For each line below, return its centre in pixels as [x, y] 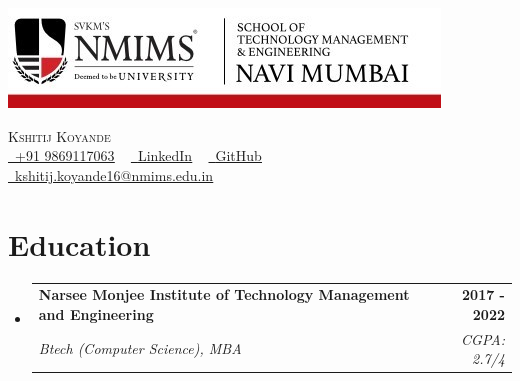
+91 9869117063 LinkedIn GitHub [138, 155]
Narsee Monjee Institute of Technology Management [224, 294]
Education [79, 243]
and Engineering [96, 313]
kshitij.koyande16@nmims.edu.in [114, 174]
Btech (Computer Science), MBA [140, 348]
